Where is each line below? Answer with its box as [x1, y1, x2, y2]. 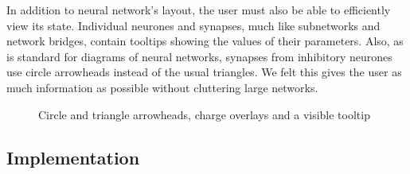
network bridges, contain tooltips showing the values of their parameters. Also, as [6, 33, 404, 49]
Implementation [6, 145, 140, 169]
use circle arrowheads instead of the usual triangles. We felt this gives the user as [6, 64, 402, 80]
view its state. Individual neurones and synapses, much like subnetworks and [6, 17, 381, 33]
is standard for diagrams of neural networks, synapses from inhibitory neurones [6, 48, 392, 64]
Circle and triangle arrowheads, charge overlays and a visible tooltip [38, 106, 370, 122]
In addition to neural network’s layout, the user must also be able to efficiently [6, 2, 391, 17]
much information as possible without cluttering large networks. [6, 79, 318, 95]
